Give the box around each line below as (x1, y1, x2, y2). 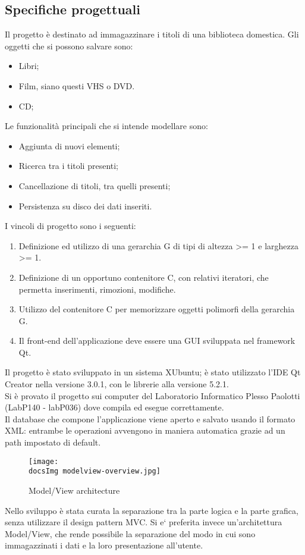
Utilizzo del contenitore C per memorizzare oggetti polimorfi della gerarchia (18, 303, 295, 315)
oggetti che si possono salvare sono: (5, 39, 133, 52)
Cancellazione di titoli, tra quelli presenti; (18, 179, 171, 192)
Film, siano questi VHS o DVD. (18, 79, 135, 92)
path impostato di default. (5, 436, 101, 449)
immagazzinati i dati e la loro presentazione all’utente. (5, 539, 203, 551)
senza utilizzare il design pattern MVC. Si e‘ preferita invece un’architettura (5, 516, 282, 528)
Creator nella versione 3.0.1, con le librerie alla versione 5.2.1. (5, 378, 229, 390)
